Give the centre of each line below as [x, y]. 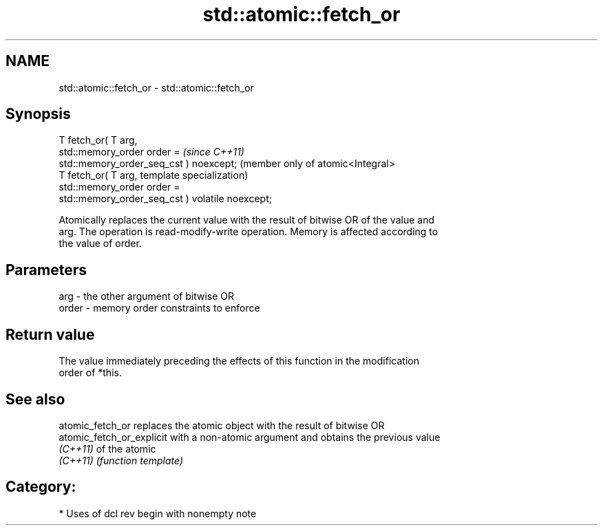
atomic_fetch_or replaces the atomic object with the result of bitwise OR [222, 425]
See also [35, 399]
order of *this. [90, 373]
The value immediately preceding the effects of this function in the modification [239, 361]
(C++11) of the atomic [107, 448]
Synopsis [38, 114]
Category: [41, 487]
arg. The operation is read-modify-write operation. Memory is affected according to [248, 232]
